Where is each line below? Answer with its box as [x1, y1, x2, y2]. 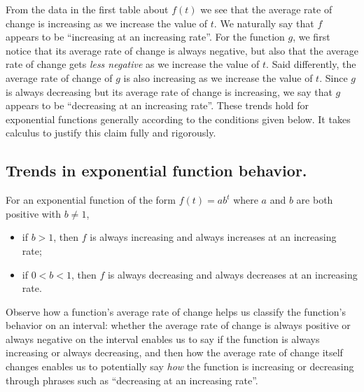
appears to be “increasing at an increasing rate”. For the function [6, 29, 285, 44]
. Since [319, 70, 348, 85]
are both [296, 192, 333, 207]
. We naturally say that [213, 15, 314, 30]
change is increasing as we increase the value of [6, 15, 208, 30]
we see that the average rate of [200, 2, 332, 16]
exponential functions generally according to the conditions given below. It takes [6, 111, 351, 126]
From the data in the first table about [6, 2, 169, 16]
